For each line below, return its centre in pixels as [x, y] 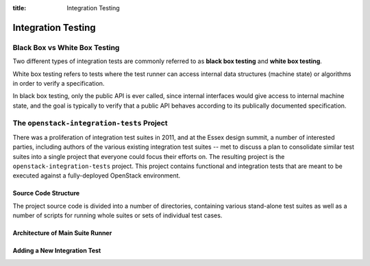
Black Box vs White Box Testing [66, 47]
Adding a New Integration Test [57, 251]
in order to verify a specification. [59, 83]
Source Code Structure [46, 193]
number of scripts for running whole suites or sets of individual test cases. [118, 215]
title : [20, 8]
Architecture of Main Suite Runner [62, 233]
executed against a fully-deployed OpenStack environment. [97, 176]
